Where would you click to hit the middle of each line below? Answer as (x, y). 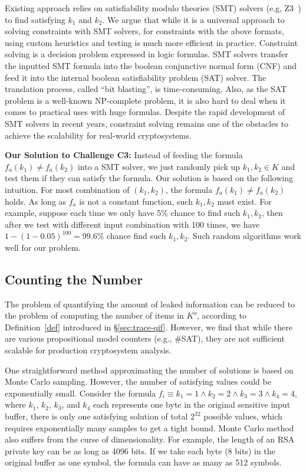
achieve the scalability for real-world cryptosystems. (98, 135)
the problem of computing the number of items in (94, 315)
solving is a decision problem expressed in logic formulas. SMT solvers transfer (147, 54)
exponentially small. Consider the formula (80, 393)
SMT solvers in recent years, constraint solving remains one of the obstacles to (147, 123)
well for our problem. (43, 247)
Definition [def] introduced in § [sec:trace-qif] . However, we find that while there (149, 327)
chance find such (136, 236)
